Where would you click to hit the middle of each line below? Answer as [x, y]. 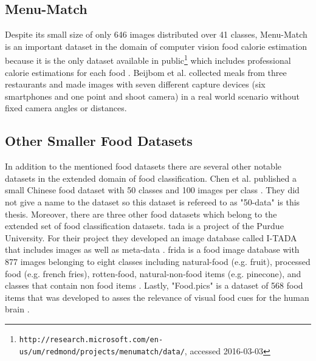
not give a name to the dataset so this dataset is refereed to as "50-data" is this [153, 202]
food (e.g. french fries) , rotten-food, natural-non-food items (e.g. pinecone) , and [153, 273]
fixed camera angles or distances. [66, 108]
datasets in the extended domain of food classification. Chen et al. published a [151, 178]
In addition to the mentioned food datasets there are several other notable [143, 166]
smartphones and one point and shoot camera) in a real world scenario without [153, 96]
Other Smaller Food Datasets [99, 141]
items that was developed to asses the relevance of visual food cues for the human [157, 297]
